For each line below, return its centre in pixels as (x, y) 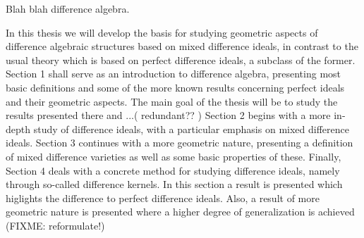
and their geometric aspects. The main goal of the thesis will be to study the (172, 101)
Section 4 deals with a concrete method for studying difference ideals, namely (173, 170)
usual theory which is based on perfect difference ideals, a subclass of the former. (181, 60)
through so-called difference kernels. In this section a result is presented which (174, 184)
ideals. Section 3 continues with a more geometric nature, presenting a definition (180, 143)
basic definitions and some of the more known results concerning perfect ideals (175, 87)
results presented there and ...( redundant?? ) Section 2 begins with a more (168, 115)
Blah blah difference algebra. (68, 8)
